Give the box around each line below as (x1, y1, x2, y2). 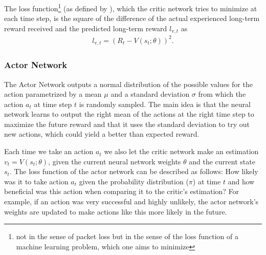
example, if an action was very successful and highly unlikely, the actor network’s (4, 196, 259, 207)
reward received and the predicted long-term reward (4, 23, 167, 33)
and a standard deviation (110, 89, 190, 99)
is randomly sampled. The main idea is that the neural (79, 98, 251, 109)
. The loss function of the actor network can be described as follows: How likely (9, 166, 258, 177)
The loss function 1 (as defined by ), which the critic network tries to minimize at (4, 2, 257, 13)
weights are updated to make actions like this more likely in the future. (4, 206, 227, 217)
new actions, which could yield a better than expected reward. (4, 129, 199, 139)
